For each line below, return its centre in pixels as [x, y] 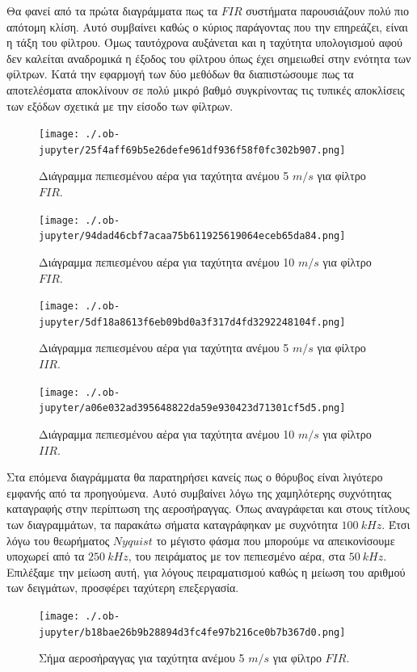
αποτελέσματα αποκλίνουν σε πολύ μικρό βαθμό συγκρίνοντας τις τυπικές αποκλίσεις [206, 89]
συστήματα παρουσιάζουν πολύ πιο [327, 10]
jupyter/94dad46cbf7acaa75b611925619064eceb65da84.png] [192, 236]
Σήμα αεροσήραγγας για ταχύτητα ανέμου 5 [142, 658]
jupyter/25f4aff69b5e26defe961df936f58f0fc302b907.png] [192, 150]
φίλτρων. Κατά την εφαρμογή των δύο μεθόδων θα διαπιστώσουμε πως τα [180, 74]
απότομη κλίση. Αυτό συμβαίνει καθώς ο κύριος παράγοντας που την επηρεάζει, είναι [207, 26]
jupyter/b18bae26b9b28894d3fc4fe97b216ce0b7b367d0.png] [192, 632]
